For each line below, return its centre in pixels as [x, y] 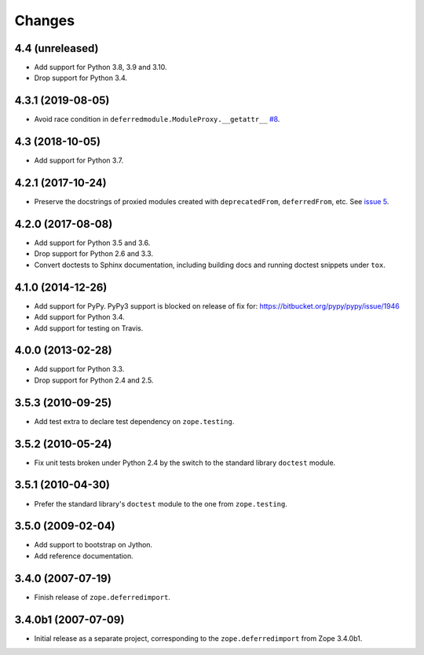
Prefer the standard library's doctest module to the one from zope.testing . [161, 503]
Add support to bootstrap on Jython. [93, 545]
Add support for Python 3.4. [79, 317]
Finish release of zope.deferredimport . [102, 597]
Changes [44, 20]
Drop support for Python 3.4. [81, 78]
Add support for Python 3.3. [79, 369]
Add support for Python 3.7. [79, 160]
